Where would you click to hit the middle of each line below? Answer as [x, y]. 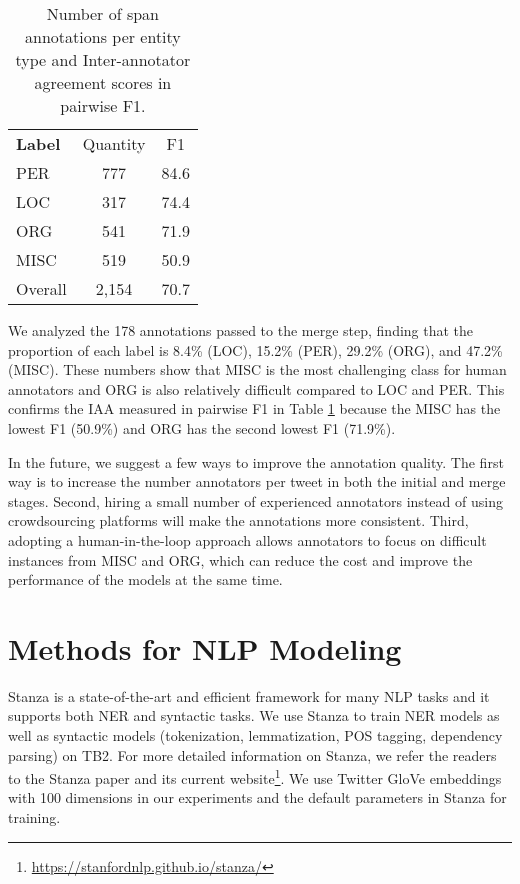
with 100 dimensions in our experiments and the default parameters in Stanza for [257, 797]
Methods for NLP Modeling [205, 647]
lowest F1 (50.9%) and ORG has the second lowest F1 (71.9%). [202, 427]
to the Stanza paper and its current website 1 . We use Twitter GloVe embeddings [255, 776]
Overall [41, 288]
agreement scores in [103, 82]
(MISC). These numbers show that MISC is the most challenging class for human [257, 369]
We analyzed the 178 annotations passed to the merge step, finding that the [241, 330]
